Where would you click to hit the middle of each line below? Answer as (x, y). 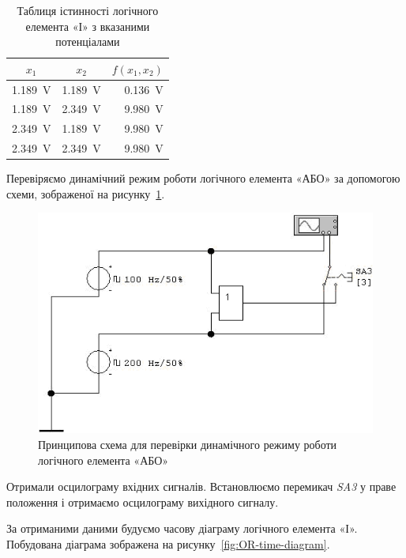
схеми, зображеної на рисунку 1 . (86, 193)
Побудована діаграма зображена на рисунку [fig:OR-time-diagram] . (168, 544)
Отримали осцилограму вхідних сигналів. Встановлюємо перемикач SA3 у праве (201, 486)
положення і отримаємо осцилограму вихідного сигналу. (143, 501)
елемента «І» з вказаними (88, 26)
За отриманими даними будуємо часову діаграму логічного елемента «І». (182, 528)
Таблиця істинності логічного (88, 10)
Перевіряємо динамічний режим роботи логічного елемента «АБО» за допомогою (203, 178)
